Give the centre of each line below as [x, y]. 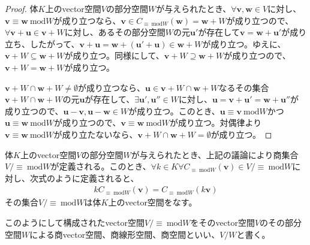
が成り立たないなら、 [96, 134]
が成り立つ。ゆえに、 [244, 43]
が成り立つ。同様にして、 [114, 55]
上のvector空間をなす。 [153, 202]
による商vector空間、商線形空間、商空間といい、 [125, 234]
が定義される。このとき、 [101, 166]
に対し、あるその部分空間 [115, 32]
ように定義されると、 [97, 178]
